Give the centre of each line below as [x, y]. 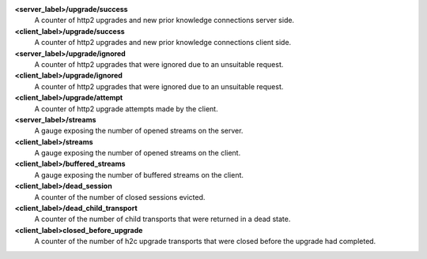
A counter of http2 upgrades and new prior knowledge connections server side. [164, 21]
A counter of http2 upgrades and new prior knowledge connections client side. [163, 43]
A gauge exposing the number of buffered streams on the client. [139, 175]
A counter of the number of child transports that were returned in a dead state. [162, 219]
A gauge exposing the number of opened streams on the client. [138, 153]
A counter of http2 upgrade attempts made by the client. [126, 109]
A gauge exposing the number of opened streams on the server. [139, 131]
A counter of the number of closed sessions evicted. [120, 197]
